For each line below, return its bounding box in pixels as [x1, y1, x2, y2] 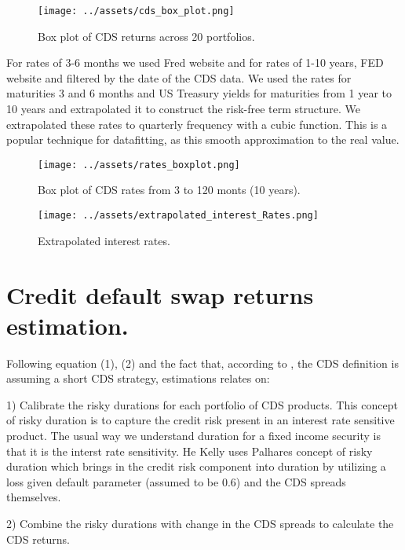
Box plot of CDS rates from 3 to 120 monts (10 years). [38, 181, 301, 198]
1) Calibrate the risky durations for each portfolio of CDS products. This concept [6, 396, 398, 412]
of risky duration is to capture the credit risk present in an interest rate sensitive [6, 412, 395, 428]
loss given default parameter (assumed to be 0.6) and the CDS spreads [6, 473, 346, 489]
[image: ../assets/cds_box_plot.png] [38, 5, 235, 16]
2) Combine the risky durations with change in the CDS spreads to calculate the [6, 515, 394, 531]
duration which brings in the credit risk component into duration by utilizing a [6, 458, 386, 475]
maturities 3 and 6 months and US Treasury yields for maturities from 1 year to [6, 85, 392, 101]
